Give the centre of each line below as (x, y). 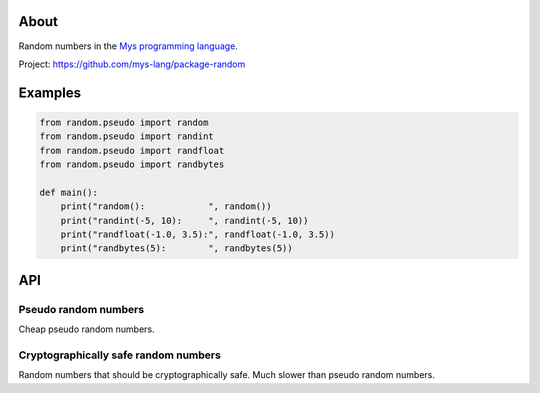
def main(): (69, 192)
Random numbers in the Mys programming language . (128, 46)
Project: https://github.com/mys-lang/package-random (132, 64)
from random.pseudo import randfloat (132, 150)
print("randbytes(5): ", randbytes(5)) (177, 248)
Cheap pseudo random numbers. (86, 329)
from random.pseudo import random (124, 122)
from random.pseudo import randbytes (132, 164)
